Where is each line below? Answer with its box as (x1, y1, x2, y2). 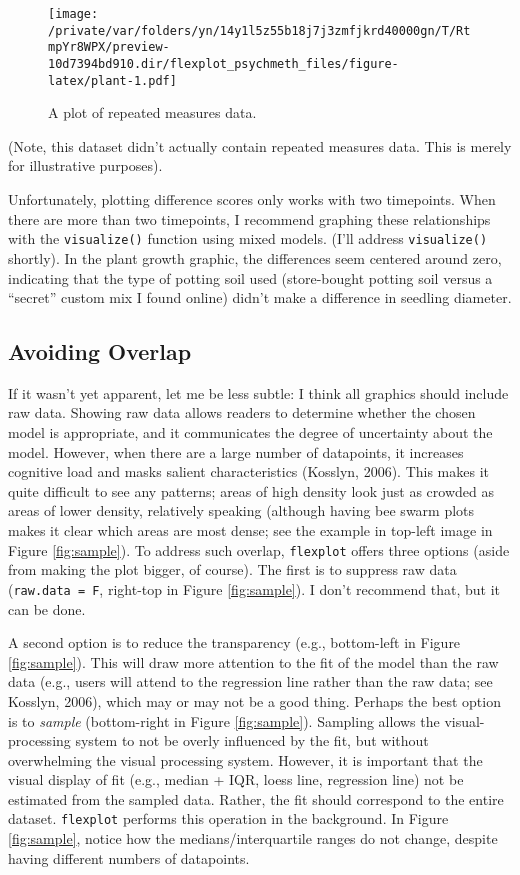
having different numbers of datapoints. (8, 847, 250, 868)
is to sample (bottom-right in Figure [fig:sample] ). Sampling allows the (8, 710, 440, 731)
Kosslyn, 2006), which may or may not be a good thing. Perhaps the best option (8, 690, 501, 711)
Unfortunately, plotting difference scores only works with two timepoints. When (8, 189, 496, 210)
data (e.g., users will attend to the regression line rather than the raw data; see (8, 671, 493, 692)
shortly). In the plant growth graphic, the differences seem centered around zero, (8, 247, 502, 268)
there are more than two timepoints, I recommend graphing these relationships (8, 208, 491, 229)
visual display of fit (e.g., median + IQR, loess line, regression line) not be (8, 769, 464, 790)
